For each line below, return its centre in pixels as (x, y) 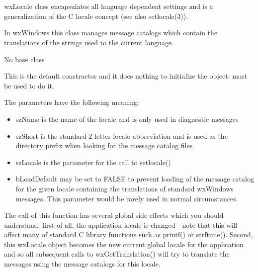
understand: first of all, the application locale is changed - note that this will (121, 225)
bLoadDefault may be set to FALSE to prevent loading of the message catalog (135, 179)
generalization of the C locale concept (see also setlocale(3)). (96, 16)
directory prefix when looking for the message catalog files (104, 145)
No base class (24, 59)
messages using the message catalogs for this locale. (82, 264)
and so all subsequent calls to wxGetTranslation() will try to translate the (117, 254)
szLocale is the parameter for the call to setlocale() (93, 162)
